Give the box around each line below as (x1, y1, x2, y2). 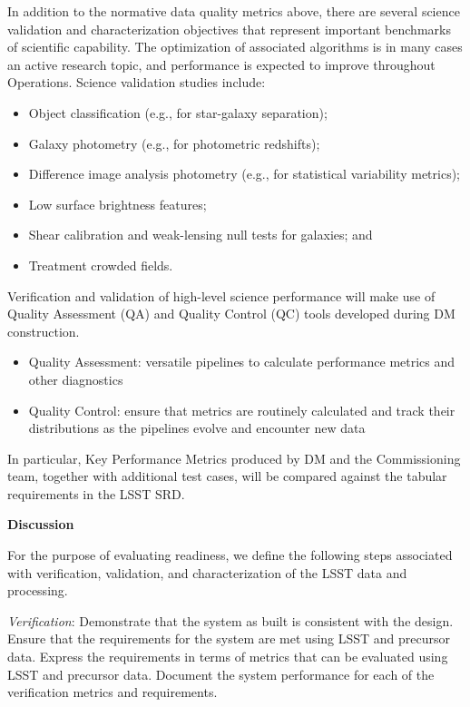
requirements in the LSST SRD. (7, 484, 185, 503)
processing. (7, 581, 68, 600)
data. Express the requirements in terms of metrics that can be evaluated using (7, 647, 448, 666)
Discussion (7, 515, 74, 534)
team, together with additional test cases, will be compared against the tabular (7, 466, 447, 486)
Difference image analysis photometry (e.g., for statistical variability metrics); (28, 164, 460, 183)
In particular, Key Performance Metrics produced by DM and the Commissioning (7, 448, 461, 467)
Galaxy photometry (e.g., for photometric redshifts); (28, 133, 320, 152)
